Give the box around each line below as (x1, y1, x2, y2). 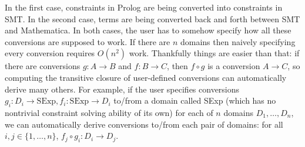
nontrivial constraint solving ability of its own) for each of (5, 106, 213, 118)
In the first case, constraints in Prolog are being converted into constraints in (5, 1, 283, 13)
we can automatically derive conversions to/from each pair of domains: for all (5, 118, 283, 130)
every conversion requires (5, 47, 95, 59)
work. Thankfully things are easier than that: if (129, 47, 300, 59)
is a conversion (207, 60, 260, 72)
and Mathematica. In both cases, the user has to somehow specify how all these (5, 24, 291, 36)
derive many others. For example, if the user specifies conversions (5, 83, 240, 95)
